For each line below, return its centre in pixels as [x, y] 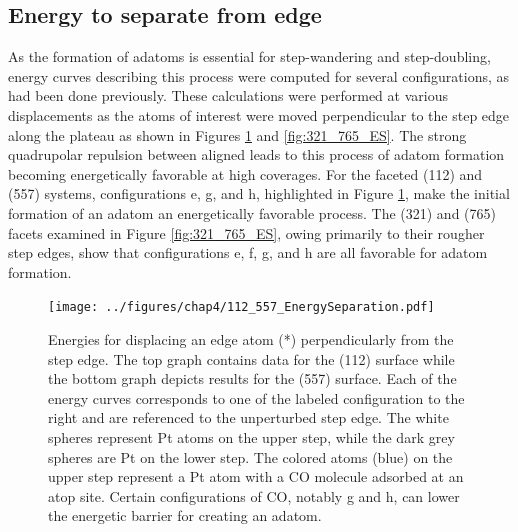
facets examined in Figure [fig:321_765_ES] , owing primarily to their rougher [246, 232]
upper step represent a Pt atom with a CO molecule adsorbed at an [256, 476]
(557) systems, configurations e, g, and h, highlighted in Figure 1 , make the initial [259, 193]
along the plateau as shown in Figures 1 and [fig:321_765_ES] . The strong [237, 134]
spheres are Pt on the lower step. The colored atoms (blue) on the [250, 456]
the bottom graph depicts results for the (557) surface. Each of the [252, 378]
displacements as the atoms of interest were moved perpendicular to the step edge [259, 114]
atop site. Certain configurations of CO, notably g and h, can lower [254, 495]
